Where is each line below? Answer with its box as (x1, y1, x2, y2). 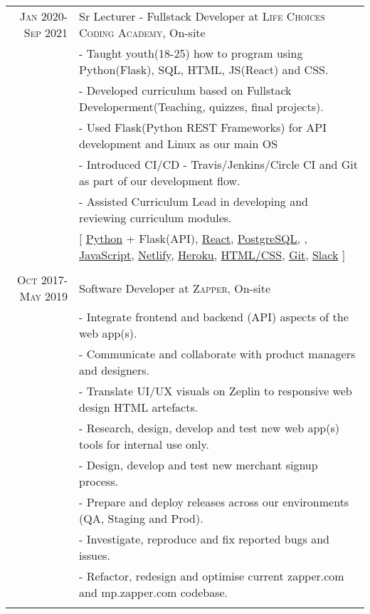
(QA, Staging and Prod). (79, 510, 203, 526)
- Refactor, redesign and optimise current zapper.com (79, 568, 344, 584)
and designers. (79, 362, 149, 378)
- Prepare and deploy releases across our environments (79, 494, 349, 510)
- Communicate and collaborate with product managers (79, 345, 356, 362)
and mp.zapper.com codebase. (79, 584, 228, 600)
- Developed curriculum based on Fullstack (79, 82, 292, 98)
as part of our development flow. (79, 172, 240, 189)
